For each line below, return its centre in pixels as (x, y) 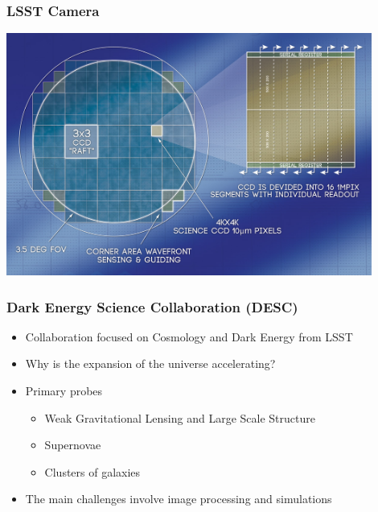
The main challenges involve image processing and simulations (179, 499)
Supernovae (73, 445)
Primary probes (64, 390)
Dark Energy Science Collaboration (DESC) (152, 306)
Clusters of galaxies (92, 471)
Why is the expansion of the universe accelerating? (150, 363)
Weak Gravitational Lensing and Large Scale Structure (180, 417)
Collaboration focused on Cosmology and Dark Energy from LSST (189, 336)
